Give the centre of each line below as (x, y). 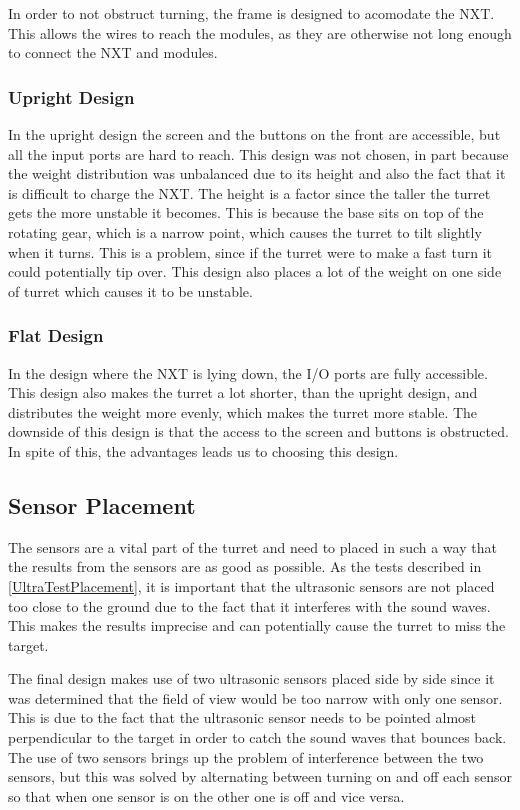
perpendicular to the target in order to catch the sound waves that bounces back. (257, 737)
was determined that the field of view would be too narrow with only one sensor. (255, 697)
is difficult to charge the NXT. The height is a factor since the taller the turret (249, 192)
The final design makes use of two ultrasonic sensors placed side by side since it (251, 678)
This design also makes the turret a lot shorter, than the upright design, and (243, 392)
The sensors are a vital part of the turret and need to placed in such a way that (252, 546)
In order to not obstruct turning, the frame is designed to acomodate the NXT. (251, 13)
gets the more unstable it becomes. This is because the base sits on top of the (246, 212)
